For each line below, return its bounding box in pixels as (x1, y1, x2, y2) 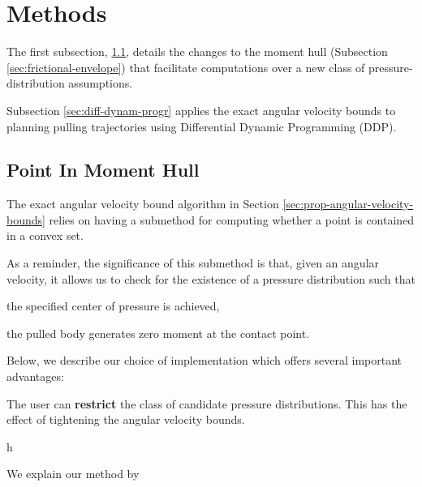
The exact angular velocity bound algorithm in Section (6, 195, 279, 212)
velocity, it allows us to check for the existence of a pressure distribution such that (6, 270, 416, 287)
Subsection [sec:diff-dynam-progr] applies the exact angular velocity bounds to (6, 101, 396, 118)
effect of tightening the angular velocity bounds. (6, 411, 245, 428)
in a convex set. (6, 227, 84, 244)
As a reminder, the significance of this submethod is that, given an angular (6, 254, 380, 271)
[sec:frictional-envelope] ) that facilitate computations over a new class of (6, 58, 365, 75)
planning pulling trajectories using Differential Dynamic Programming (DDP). (6, 117, 397, 135)
